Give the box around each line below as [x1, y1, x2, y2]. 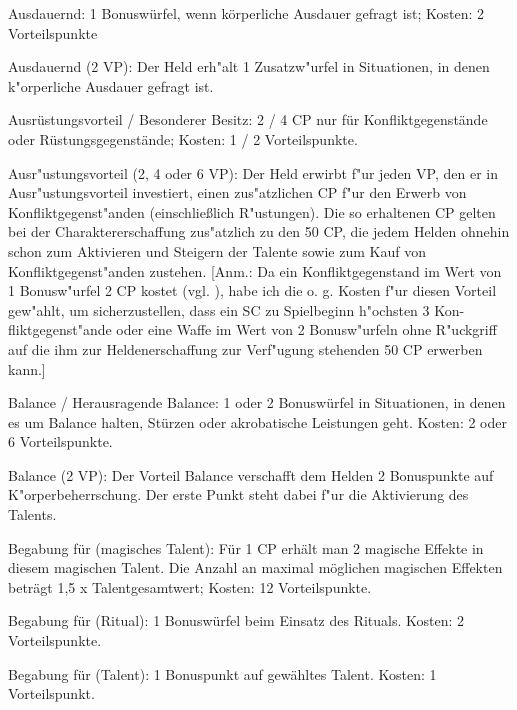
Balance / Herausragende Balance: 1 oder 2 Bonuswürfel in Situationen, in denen [8, 392, 506, 413]
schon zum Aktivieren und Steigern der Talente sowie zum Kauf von [8, 240, 426, 261]
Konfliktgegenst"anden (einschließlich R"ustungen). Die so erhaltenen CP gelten [8, 201, 496, 222]
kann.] [8, 358, 46, 379]
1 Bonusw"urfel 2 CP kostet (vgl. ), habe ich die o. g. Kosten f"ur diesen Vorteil [8, 280, 497, 301]
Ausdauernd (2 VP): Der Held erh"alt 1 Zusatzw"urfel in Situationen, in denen [8, 56, 490, 77]
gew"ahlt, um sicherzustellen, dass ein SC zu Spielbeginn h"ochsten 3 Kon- [8, 299, 465, 320]
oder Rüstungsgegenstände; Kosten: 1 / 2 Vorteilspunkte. [8, 128, 358, 149]
